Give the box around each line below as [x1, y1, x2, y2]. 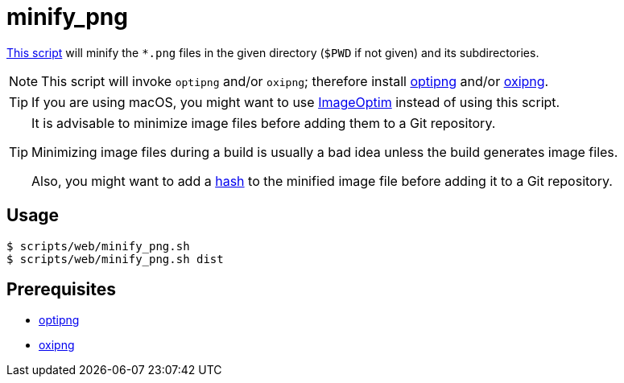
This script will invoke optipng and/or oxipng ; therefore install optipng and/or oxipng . [41, 72, 549, 89]
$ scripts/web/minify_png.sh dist [6, 252, 224, 266]
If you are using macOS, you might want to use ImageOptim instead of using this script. [31, 93, 560, 110]
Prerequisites [6, 279, 116, 300]
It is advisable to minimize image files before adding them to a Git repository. [31, 114, 496, 131]
